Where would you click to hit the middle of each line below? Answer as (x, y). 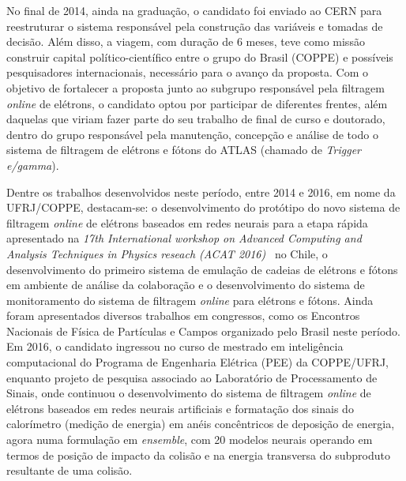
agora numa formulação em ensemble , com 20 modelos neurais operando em (190, 440)
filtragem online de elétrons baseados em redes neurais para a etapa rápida (187, 222)
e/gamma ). (33, 165)
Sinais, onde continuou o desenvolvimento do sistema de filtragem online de (189, 393)
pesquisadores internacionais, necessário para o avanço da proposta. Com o (188, 72)
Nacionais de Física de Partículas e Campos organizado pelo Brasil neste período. (203, 331)
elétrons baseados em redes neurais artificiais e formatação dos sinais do (180, 408)
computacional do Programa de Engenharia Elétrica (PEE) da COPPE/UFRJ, (198, 362)
